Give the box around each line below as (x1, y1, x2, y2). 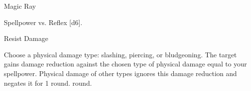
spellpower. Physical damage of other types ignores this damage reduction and (4, 68, 237, 78)
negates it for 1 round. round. (4, 78, 92, 88)
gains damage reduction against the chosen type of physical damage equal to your (4, 59, 247, 69)
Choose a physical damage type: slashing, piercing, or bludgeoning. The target (4, 49, 237, 59)
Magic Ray (4, 1, 36, 11)
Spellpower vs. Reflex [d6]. (4, 17, 83, 27)
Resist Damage (4, 33, 49, 43)
